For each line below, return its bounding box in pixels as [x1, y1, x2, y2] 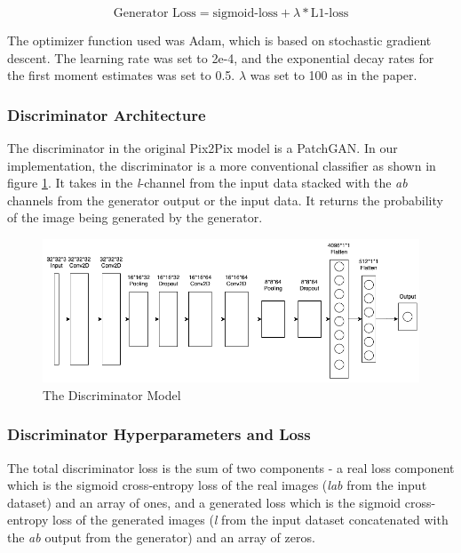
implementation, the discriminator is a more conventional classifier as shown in [7, 156, 436, 174]
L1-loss [310, 7, 349, 20]
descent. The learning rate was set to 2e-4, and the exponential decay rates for [7, 48, 434, 67]
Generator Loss [113, 7, 196, 20]
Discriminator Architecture [7, 103, 206, 125]
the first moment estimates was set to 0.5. [7, 66, 235, 84]
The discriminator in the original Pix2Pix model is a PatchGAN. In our [7, 139, 398, 156]
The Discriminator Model [43, 385, 181, 404]
